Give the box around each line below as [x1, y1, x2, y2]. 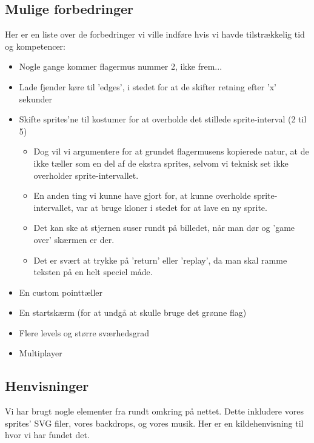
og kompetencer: [5, 39, 65, 52]
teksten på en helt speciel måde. [33, 265, 153, 278]
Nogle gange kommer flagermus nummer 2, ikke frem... [19, 60, 222, 73]
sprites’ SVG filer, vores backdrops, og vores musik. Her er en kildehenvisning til [5, 416, 304, 429]
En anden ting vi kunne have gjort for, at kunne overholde [33, 189, 251, 202]
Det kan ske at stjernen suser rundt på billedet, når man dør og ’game [33, 221, 295, 234]
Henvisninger [5, 376, 89, 395]
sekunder [19, 92, 52, 105]
